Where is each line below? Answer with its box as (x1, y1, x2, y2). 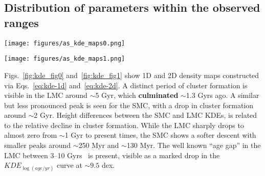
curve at (57, 160, 82, 170)
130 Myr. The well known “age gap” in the (126, 140, 261, 150)
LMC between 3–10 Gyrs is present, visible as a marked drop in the (4, 149, 220, 160)
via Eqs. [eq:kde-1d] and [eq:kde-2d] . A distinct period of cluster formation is (4, 80, 248, 90)
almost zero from (4, 130, 57, 140)
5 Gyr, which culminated (95, 90, 179, 100)
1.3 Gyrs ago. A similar (186, 90, 259, 100)
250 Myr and (78, 140, 119, 150)
